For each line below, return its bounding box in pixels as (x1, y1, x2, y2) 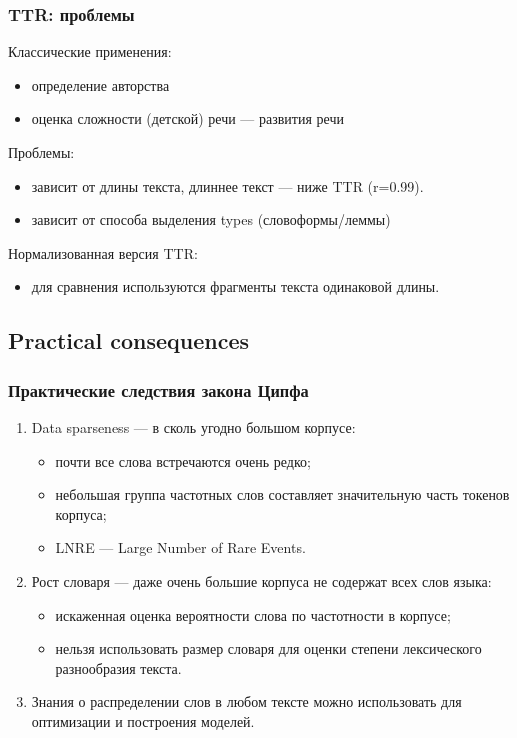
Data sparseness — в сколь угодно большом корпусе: (31, 416, 356, 437)
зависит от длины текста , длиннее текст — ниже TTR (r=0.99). (31, 175, 424, 196)
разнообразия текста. (55, 657, 182, 678)
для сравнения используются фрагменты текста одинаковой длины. (31, 276, 440, 297)
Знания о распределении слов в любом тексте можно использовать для (31, 691, 462, 712)
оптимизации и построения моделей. (31, 710, 255, 731)
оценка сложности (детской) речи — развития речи (31, 108, 344, 129)
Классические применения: (8, 41, 172, 62)
